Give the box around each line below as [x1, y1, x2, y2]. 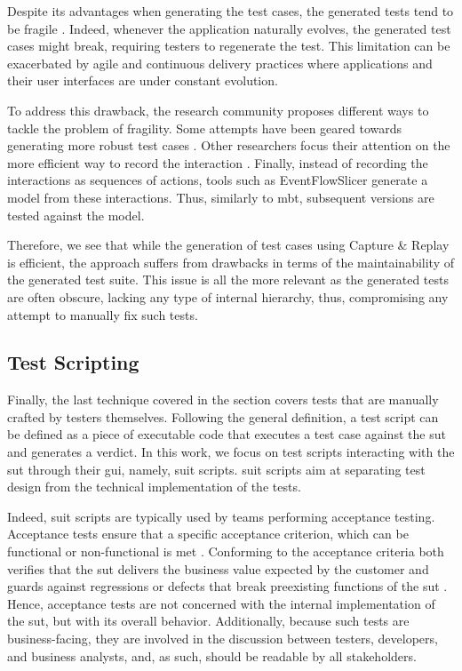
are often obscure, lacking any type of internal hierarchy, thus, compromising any [7, 287, 449, 306]
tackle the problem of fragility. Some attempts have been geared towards [7, 118, 402, 137]
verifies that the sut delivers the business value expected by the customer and [7, 559, 429, 578]
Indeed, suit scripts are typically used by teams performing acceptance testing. [7, 507, 435, 525]
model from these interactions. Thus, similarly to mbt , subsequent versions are [7, 188, 434, 206]
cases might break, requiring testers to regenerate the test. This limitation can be [7, 36, 450, 55]
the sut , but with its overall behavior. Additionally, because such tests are [7, 611, 410, 630]
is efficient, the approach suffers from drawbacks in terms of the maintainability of [7, 252, 455, 271]
